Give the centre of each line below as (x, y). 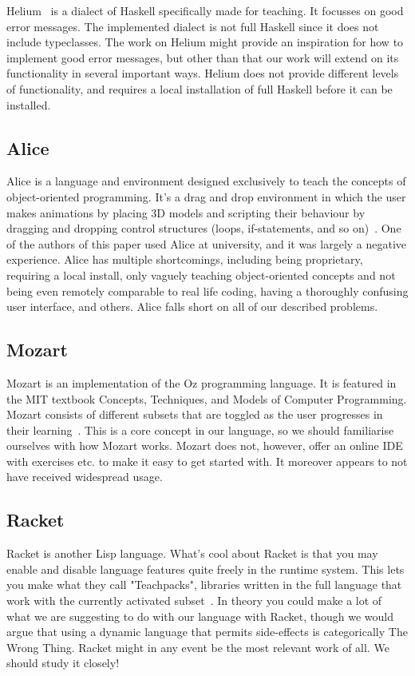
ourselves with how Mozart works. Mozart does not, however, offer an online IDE (205, 445)
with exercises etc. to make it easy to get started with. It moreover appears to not (207, 461)
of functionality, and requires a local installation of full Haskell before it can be (200, 88)
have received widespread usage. (85, 477)
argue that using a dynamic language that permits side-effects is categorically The (207, 632)
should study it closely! (63, 663)
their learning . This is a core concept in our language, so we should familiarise (200, 429)
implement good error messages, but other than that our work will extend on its (203, 57)
